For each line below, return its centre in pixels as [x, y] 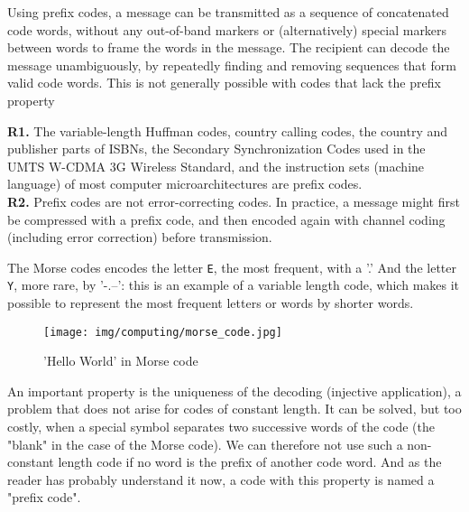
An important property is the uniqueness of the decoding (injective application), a [234, 391]
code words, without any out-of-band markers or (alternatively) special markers [227, 29]
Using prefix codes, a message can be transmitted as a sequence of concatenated [228, 12]
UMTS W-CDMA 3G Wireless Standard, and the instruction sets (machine [216, 166]
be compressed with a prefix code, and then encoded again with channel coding [226, 219]
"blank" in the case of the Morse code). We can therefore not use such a [205, 444]
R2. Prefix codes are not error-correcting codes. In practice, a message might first [234, 201]
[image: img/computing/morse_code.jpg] [163, 332]
